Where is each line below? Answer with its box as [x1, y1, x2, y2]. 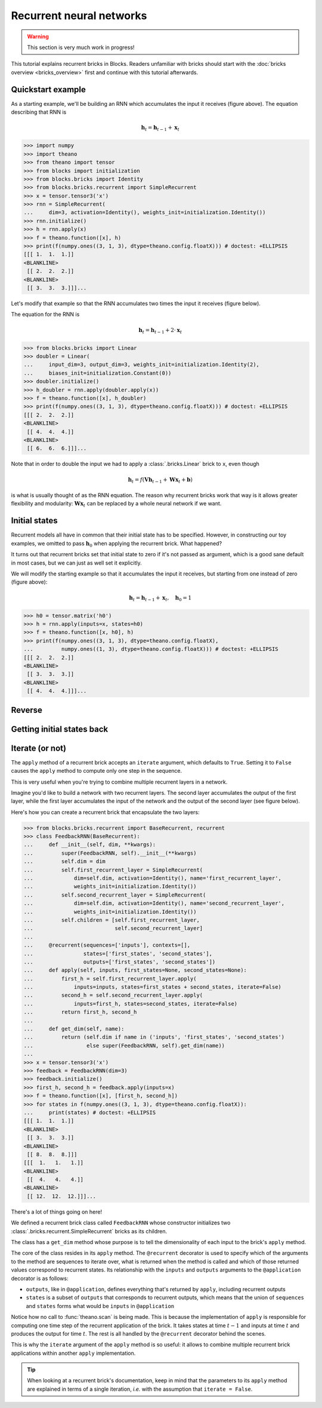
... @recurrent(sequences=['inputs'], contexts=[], [23, 942, 191, 949]
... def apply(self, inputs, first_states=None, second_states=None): [23, 967, 247, 974]
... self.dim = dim [23, 858, 106, 865]
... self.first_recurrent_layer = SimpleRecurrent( [23, 866, 203, 873]
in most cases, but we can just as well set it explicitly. [11, 559, 143, 566]
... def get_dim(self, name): [23, 1026, 125, 1032]
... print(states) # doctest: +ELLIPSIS [23, 1109, 156, 1116]
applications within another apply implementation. [11, 1349, 136, 1357]
